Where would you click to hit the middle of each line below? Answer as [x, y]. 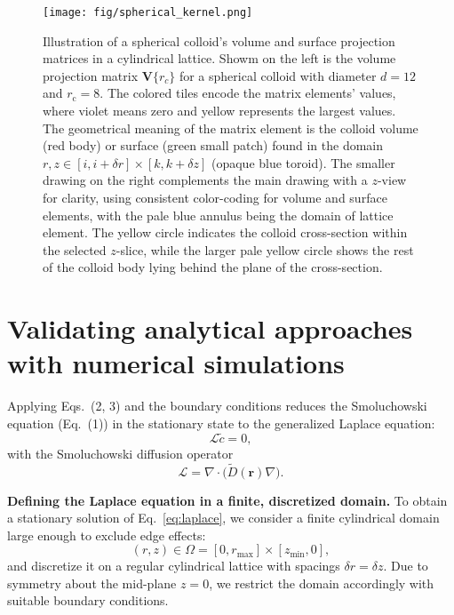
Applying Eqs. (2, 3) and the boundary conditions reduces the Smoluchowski [217, 406]
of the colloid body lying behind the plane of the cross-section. [213, 267]
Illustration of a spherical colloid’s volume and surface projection [219, 40]
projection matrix [91, 75]
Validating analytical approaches [210, 328]
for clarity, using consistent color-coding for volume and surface [215, 197]
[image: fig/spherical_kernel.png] [148, 12]
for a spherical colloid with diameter [278, 75]
